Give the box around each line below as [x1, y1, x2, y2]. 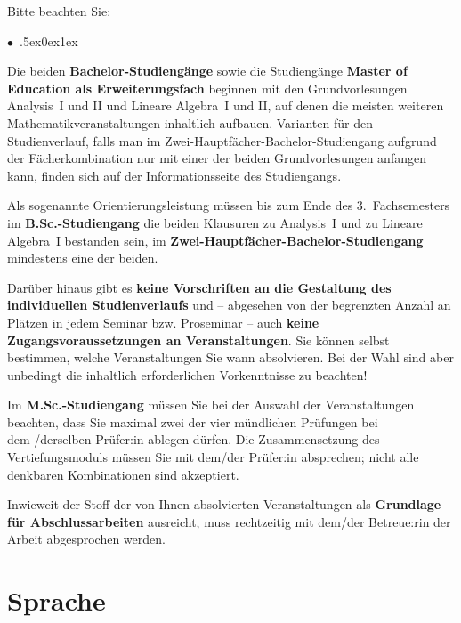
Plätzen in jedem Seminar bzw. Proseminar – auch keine [7, 312, 319, 331]
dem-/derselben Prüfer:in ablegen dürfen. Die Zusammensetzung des [7, 430, 380, 449]
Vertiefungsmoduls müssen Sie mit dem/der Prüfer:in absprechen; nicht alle [7, 448, 419, 466]
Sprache [7, 582, 106, 619]
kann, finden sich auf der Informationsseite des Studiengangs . [7, 166, 342, 184]
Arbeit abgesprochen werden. [7, 530, 166, 548]
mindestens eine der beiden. [7, 248, 158, 267]
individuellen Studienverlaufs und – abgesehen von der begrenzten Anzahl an [7, 295, 451, 314]
